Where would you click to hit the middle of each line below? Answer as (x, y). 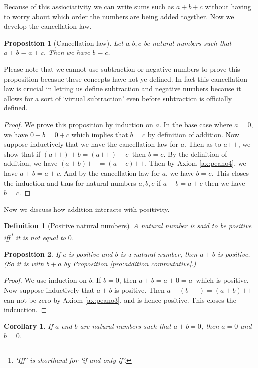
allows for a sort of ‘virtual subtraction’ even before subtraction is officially (118, 98)
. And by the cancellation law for (110, 173)
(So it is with (24, 263)
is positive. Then (139, 289)
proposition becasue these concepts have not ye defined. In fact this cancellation (126, 79)
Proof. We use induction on (45, 280)
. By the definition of (195, 153)
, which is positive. (220, 280)
